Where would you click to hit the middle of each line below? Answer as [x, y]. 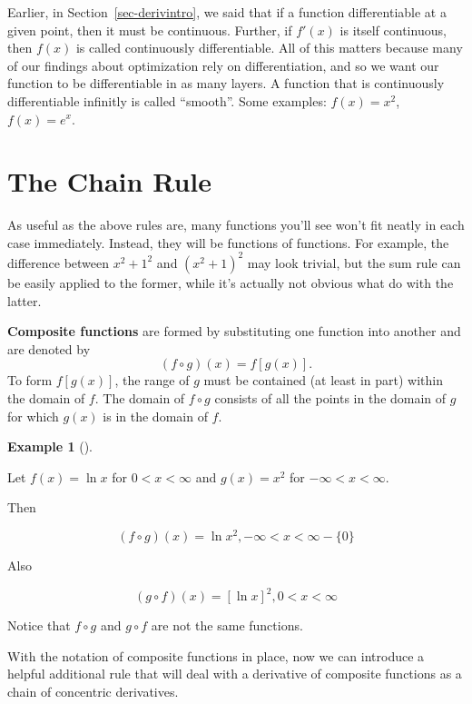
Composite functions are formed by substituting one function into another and [234, 331]
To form [30, 380]
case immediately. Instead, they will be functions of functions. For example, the [228, 242]
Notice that [39, 625]
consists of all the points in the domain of [330, 397]
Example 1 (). [50, 446]
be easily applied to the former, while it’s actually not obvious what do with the [231, 282]
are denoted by [49, 348]
